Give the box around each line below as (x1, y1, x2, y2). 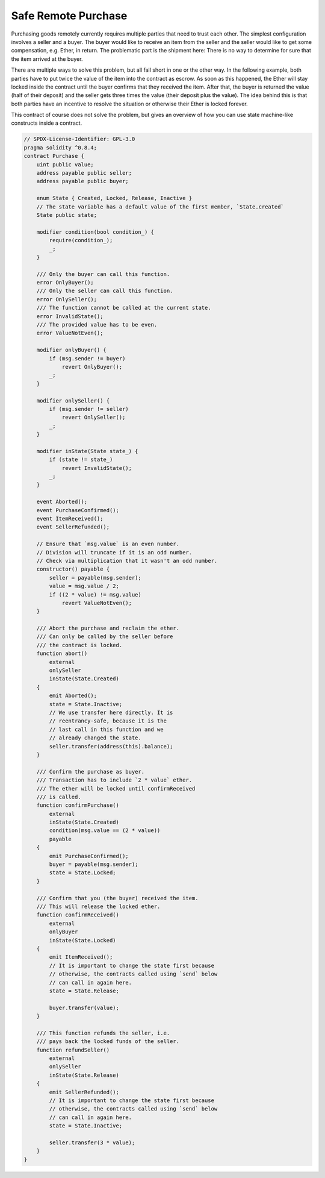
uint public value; (36, 161, 94, 168)
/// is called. (36, 793, 81, 800)
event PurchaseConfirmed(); (36, 507, 120, 513)
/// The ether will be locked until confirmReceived (36, 785, 196, 792)
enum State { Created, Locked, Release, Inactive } (36, 195, 193, 202)
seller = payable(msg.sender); (49, 574, 141, 581)
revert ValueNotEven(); (61, 600, 132, 606)
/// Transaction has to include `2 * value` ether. (36, 777, 193, 783)
